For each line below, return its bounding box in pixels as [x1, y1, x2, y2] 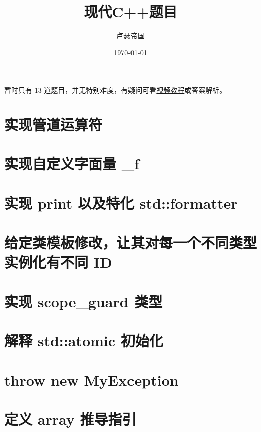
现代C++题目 [84, 1, 177, 22]
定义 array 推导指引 [4, 408, 137, 429]
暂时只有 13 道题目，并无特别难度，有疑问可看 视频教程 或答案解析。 [4, 85, 227, 95]
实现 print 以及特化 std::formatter [4, 192, 238, 213]
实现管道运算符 [4, 114, 103, 135]
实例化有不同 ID [4, 252, 112, 272]
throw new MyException [4, 369, 179, 390]
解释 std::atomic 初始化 [4, 330, 163, 351]
